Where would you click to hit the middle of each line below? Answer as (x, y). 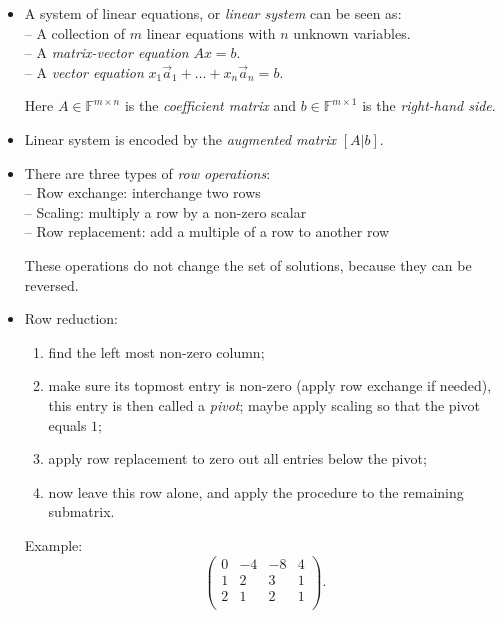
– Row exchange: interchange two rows (142, 192)
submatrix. (81, 511)
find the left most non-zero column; (156, 351)
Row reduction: (71, 318)
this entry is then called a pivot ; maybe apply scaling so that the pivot (264, 404)
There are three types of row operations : (147, 172)
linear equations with (211, 32)
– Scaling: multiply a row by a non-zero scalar (165, 211)
